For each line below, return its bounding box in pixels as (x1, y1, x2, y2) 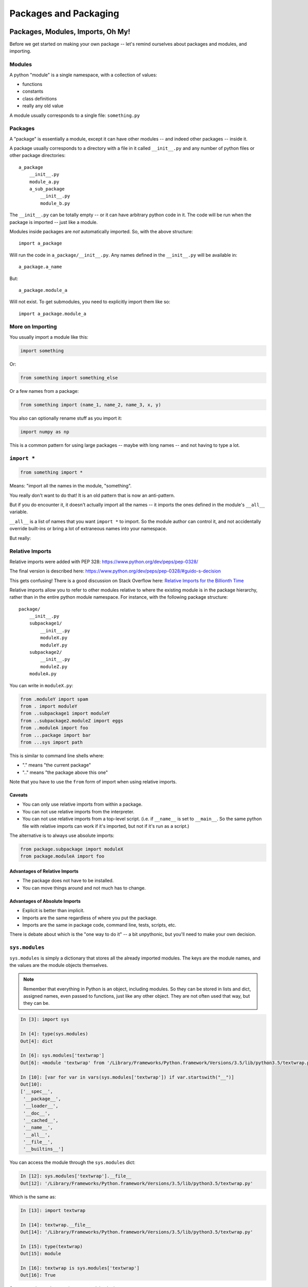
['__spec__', (20, 1089, 53, 1094)
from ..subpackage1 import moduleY (20, 710, 110, 717)
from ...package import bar (20, 732, 91, 738)
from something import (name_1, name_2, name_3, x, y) (20, 402, 161, 408)
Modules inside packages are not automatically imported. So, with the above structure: (9, 228, 194, 234)
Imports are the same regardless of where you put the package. (22, 914, 158, 921)
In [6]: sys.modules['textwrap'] (20, 1053, 105, 1058)
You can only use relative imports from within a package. (22, 801, 143, 808)
